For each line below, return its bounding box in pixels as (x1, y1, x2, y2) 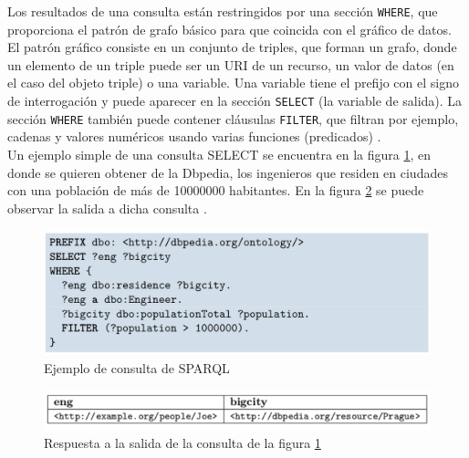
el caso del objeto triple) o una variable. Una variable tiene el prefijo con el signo (7, 73, 459, 92)
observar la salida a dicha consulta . (7, 198, 207, 217)
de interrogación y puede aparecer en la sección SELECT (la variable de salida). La (7, 91, 463, 110)
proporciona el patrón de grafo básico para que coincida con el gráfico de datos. (7, 19, 452, 38)
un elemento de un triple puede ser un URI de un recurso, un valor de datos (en (7, 55, 454, 74)
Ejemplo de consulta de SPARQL (44, 358, 230, 377)
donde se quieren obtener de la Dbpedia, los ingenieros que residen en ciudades (7, 162, 448, 182)
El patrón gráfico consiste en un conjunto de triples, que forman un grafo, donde (7, 37, 457, 57)
